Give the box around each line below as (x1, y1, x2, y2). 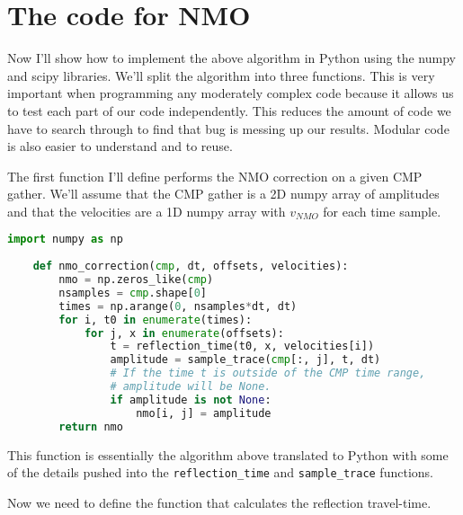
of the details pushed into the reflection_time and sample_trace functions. (7, 463, 433, 482)
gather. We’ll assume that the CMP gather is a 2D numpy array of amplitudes (7, 184, 440, 203)
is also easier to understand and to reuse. (7, 137, 233, 155)
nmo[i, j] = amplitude (136, 406, 272, 420)
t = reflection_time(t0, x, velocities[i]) (110, 340, 375, 353)
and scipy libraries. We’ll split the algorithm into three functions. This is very (7, 66, 435, 84)
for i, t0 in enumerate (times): (58, 313, 253, 326)
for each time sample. (323, 201, 441, 220)
